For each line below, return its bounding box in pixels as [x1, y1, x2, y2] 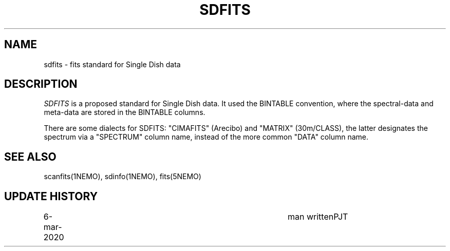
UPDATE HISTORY [4, 189, 98, 203]
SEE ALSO [4, 150, 57, 163]
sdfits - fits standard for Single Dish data [44, 60, 181, 69]
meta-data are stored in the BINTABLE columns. [44, 108, 205, 117]
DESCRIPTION [4, 78, 78, 91]
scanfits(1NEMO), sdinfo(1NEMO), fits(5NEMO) [44, 172, 201, 181]
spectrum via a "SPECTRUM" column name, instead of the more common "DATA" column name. [44, 132, 368, 142]
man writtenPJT [288, 211, 348, 222]
